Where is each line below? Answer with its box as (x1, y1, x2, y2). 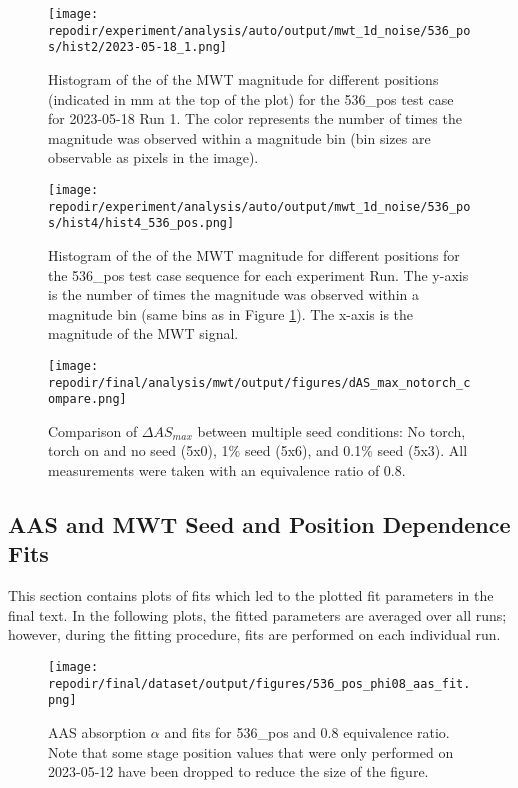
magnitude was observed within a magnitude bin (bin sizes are (48, 127, 431, 148)
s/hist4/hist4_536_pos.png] (48, 216, 235, 231)
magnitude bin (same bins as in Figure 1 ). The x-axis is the (48, 303, 414, 324)
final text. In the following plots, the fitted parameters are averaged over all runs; (8, 604, 507, 625)
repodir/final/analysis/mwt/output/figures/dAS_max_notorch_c (48, 375, 471, 390)
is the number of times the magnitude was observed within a (48, 284, 419, 305)
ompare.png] (48, 392, 127, 407)
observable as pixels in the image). (48, 147, 259, 168)
